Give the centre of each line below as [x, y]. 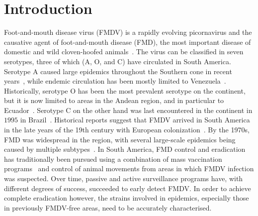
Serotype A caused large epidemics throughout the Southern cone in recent [118, 71]
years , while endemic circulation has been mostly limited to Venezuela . [115, 81]
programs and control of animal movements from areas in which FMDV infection [129, 168]
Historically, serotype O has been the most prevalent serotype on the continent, [125, 90]
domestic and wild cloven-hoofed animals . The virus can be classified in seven [124, 52]
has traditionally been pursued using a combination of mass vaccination [113, 159]
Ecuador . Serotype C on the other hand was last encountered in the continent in [128, 110]
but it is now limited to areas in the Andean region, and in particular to [114, 100]
